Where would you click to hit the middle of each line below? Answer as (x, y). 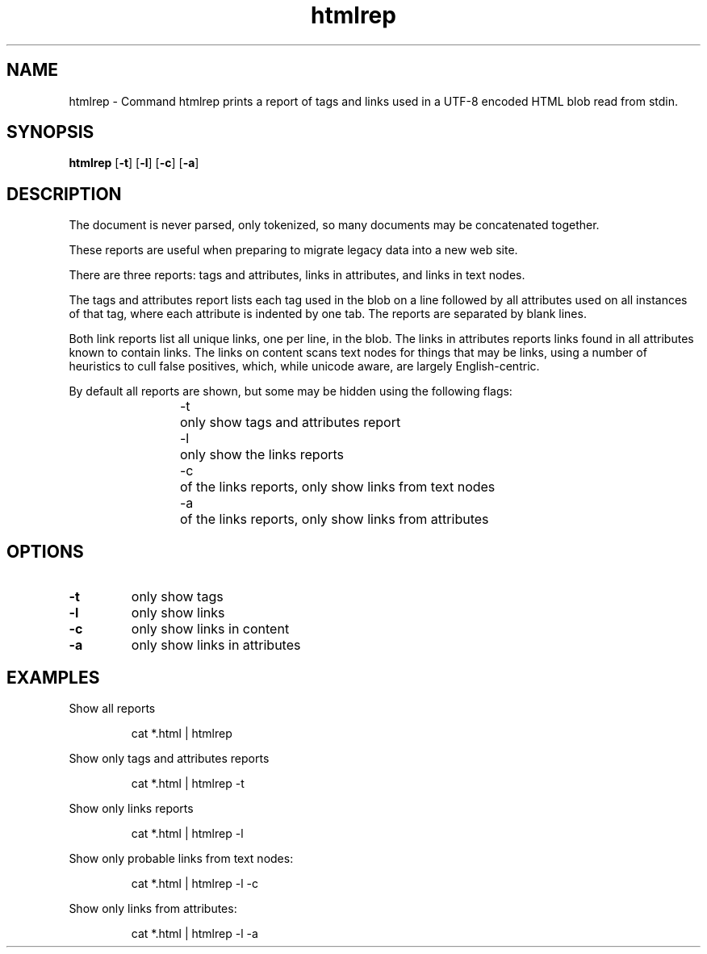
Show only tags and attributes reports (169, 758)
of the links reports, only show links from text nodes (338, 487)
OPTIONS (45, 551)
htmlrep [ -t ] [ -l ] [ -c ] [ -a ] (134, 163)
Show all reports (112, 708)
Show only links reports (131, 808)
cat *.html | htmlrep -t (188, 783)
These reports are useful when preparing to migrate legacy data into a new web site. (293, 250)
